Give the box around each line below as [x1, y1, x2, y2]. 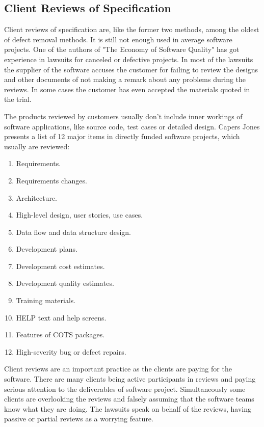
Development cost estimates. [16, 260, 105, 271]
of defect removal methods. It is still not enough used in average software [4, 34, 232, 44]
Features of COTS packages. [16, 329, 105, 340]
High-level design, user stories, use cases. [16, 209, 143, 220]
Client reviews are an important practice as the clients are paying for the [4, 363, 232, 374]
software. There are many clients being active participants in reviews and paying [4, 373, 256, 384]
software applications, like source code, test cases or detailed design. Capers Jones [4, 121, 260, 131]
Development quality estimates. [16, 278, 114, 288]
